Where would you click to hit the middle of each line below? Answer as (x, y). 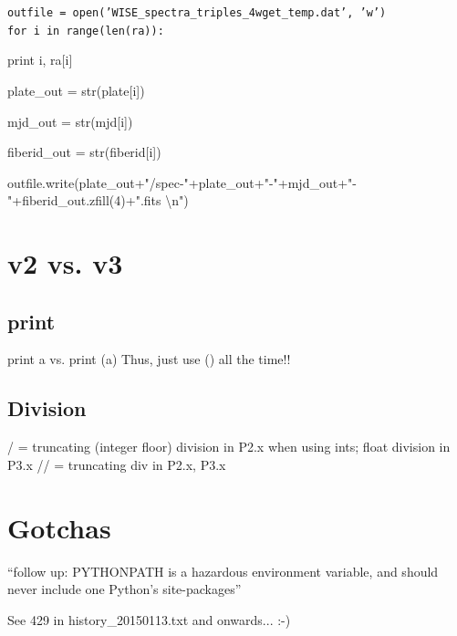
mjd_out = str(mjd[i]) (70, 121)
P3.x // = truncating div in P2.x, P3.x (117, 464)
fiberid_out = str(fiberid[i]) (84, 152)
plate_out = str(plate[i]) (76, 90)
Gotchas (59, 527)
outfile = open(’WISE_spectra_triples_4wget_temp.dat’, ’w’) (197, 13)
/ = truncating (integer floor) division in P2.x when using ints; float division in (229, 447)
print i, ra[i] (40, 60)
